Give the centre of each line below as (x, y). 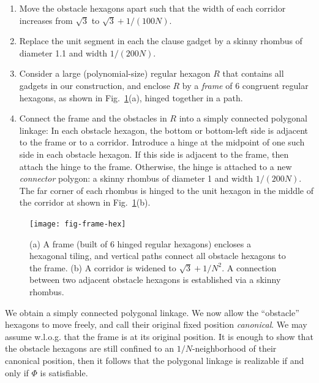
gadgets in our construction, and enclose (95, 85)
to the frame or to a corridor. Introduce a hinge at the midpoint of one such (162, 142)
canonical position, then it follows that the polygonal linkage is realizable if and (155, 360)
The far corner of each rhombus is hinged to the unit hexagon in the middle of (167, 190)
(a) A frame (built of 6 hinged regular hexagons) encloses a (141, 243)
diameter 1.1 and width (63, 52)
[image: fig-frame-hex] (78, 224)
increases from (46, 20)
